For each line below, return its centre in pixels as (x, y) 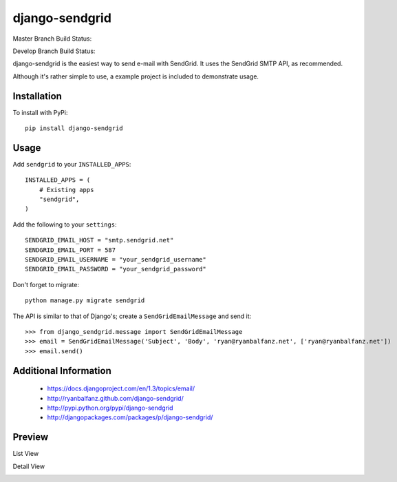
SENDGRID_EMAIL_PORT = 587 (71, 250)
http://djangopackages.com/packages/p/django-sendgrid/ (130, 417)
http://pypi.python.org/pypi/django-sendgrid (110, 408)
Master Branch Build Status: (52, 39)
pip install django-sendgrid (74, 128)
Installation (37, 96)
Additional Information (62, 371)
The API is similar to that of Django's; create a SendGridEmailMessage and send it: (132, 316)
